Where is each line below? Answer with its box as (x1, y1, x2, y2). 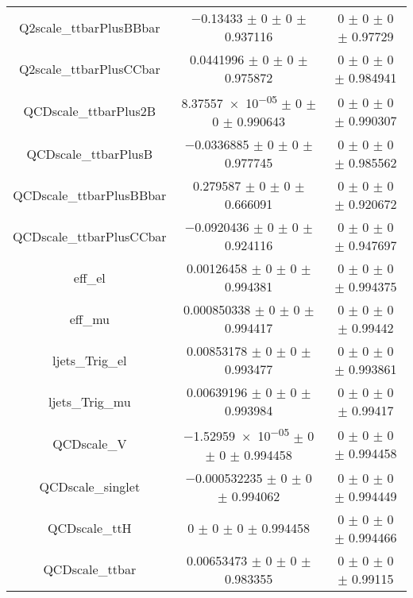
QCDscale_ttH (47, 519, 132, 538)
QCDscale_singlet (39, 477, 141, 496)
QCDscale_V (52, 434, 127, 453)
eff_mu (69, 309, 110, 328)
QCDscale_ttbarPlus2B (23, 102, 156, 121)
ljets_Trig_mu (48, 392, 131, 411)
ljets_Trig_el (52, 350, 127, 369)
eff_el (73, 268, 106, 287)
